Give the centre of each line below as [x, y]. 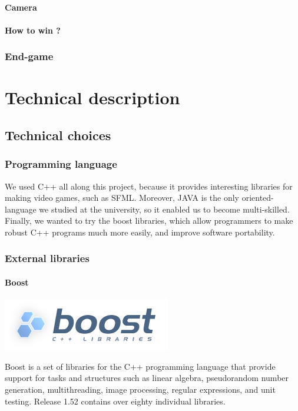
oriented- [258, 198]
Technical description [92, 97]
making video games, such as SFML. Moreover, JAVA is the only [122, 198]
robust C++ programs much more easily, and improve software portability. [140, 232]
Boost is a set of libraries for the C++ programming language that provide [140, 366]
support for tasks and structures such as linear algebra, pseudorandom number [147, 378]
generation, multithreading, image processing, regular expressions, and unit [140, 389]
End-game [29, 56]
